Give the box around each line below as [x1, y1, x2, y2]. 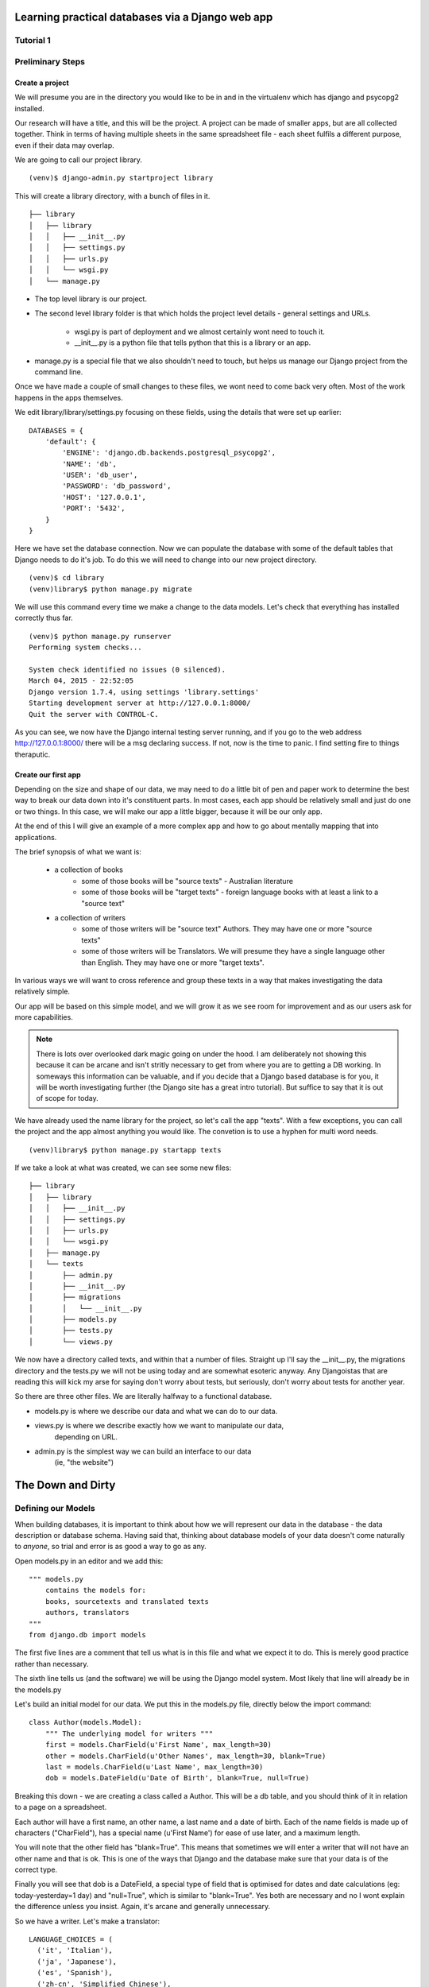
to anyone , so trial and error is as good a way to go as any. [14, 1542, 207, 1551]
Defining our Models [14, 1503, 95, 1514]
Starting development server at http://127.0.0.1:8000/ [29, 699, 251, 707]
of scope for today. [36, 1094, 99, 1103]
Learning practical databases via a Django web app [14, 10, 273, 24]
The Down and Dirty [14, 1478, 116, 1492]
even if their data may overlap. [14, 140, 114, 150]
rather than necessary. [14, 1659, 89, 1668]
